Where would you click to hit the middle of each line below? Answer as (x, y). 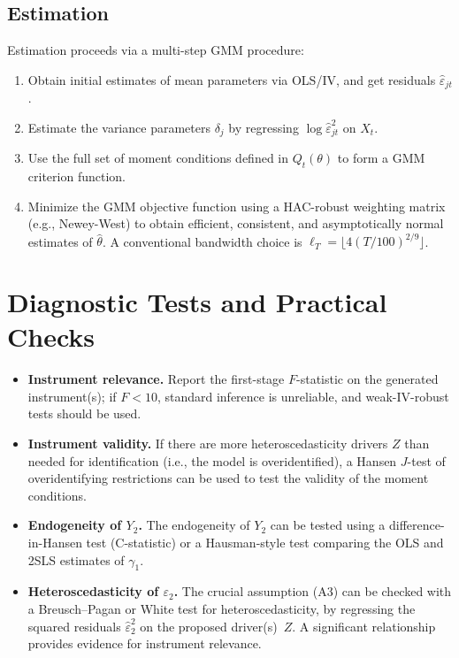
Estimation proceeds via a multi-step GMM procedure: (156, 50)
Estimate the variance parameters (119, 127)
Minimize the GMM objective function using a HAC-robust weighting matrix (237, 206)
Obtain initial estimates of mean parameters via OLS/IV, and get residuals (232, 79)
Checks (51, 337)
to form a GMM (381, 158)
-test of (426, 460)
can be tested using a (328, 525)
